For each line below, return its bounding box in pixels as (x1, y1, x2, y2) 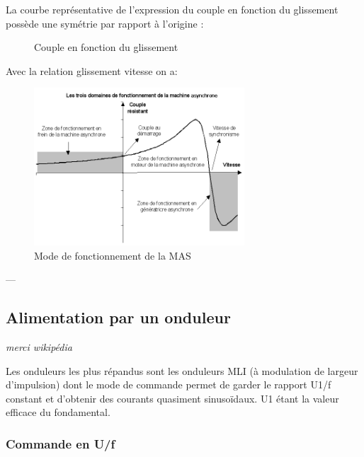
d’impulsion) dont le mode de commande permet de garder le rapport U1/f (6, 377, 331, 392)
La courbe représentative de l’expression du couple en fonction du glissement (6, 2, 339, 16)
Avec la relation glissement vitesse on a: (6, 63, 178, 78)
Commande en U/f (6, 434, 115, 452)
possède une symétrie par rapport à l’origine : (6, 16, 204, 30)
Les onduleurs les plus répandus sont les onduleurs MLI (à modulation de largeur (6, 363, 358, 378)
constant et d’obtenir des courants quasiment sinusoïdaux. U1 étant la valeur (6, 391, 339, 405)
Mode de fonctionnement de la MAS (34, 248, 191, 262)
